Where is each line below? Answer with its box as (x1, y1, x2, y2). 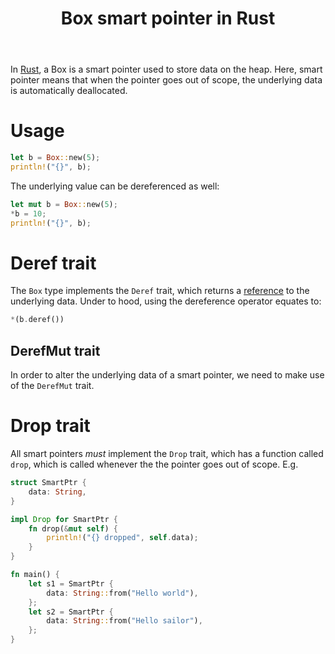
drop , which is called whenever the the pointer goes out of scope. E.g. (10, 458, 299, 471)
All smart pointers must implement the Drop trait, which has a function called (10, 448, 324, 460)
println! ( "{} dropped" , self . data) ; (46, 533, 199, 543)
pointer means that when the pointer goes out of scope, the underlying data (10, 74, 323, 86)
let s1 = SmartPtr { (28, 578, 114, 589)
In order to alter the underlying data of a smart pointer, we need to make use (10, 369, 325, 381)
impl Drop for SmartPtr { (10, 514, 118, 524)
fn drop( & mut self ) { (28, 523, 118, 534)
